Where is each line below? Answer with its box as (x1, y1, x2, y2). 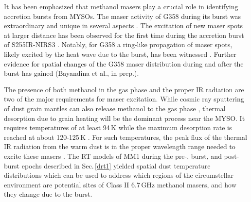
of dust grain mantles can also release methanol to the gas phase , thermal (4, 103, 226, 113)
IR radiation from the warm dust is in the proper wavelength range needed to (4, 141, 235, 151)
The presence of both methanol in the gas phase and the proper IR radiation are (4, 84, 244, 94)
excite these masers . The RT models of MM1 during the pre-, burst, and (4, 151, 222, 161)
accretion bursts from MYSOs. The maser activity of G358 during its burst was (4, 11, 241, 21)
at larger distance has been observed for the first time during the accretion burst (4, 30, 244, 40)
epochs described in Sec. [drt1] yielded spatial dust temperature (21, 160, 211, 170)
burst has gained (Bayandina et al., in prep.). (4, 68, 139, 78)
